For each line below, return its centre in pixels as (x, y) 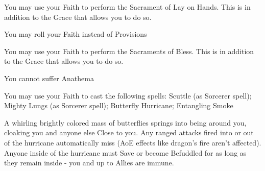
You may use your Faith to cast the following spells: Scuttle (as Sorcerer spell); (128, 95)
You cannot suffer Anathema (49, 78)
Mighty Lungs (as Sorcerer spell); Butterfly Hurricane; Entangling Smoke (119, 105)
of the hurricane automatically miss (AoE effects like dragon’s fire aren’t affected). (133, 142)
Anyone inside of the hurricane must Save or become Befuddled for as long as (125, 152)
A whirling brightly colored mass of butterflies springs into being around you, (125, 122)
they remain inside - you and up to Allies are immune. (89, 163)
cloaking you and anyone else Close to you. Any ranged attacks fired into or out (129, 132)
